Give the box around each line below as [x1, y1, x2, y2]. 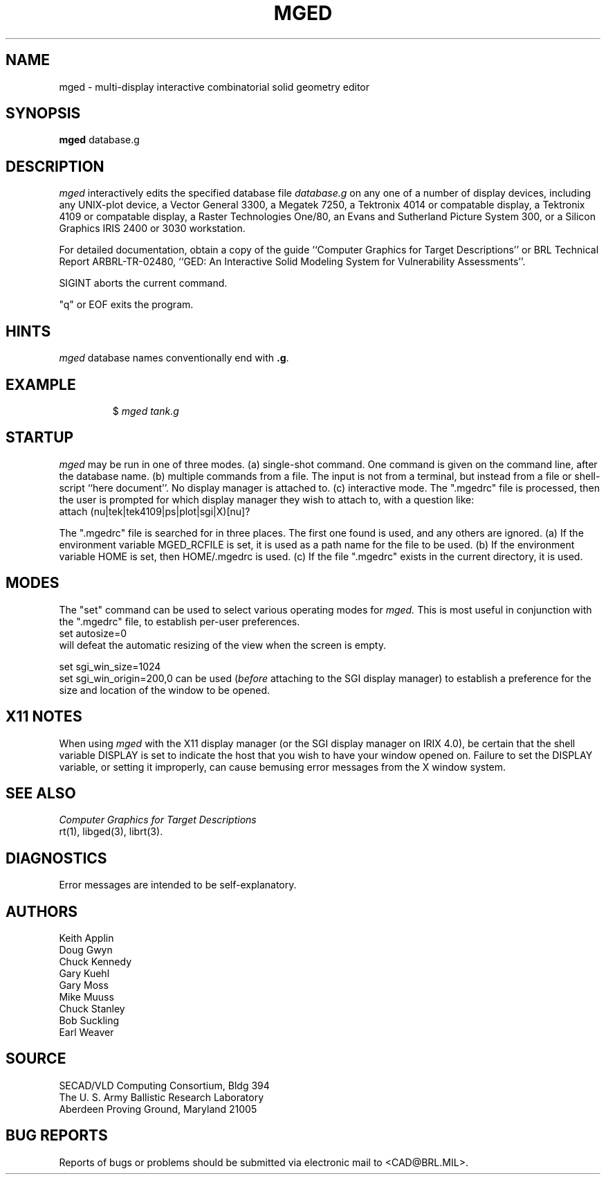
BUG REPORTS [6, 1127, 108, 1145]
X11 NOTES [6, 708, 82, 726]
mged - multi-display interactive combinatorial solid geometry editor [59, 80, 370, 93]
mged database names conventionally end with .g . [59, 352, 289, 364]
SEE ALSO [6, 784, 76, 802]
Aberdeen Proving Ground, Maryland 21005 [59, 1102, 257, 1115]
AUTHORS [6, 902, 78, 920]
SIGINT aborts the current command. [59, 277, 228, 289]
